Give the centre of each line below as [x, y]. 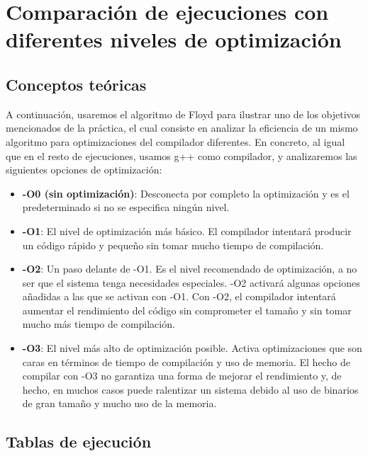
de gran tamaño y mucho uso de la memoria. [119, 403]
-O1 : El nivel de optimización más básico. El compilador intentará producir [187, 230]
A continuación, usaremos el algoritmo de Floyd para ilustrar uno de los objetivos [183, 114]
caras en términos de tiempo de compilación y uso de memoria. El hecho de [186, 361]
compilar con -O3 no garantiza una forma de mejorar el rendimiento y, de [182, 376]
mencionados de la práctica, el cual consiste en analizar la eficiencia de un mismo [182, 128]
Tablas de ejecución [79, 441]
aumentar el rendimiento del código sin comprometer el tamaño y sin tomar [187, 310]
